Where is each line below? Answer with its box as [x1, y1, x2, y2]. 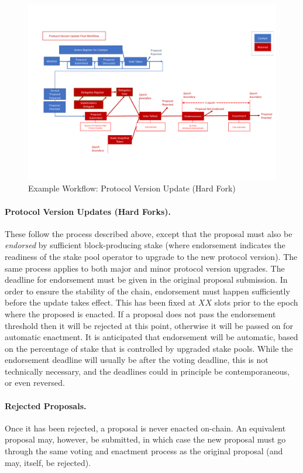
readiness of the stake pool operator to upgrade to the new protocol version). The [5, 250, 298, 262]
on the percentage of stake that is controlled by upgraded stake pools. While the [5, 342, 293, 354]
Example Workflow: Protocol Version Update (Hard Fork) [28, 182, 236, 194]
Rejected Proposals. [5, 399, 87, 412]
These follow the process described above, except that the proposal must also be [5, 227, 292, 239]
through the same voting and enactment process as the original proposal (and [5, 445, 283, 457]
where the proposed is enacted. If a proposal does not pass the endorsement [5, 307, 276, 320]
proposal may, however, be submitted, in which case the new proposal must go [5, 433, 286, 445]
